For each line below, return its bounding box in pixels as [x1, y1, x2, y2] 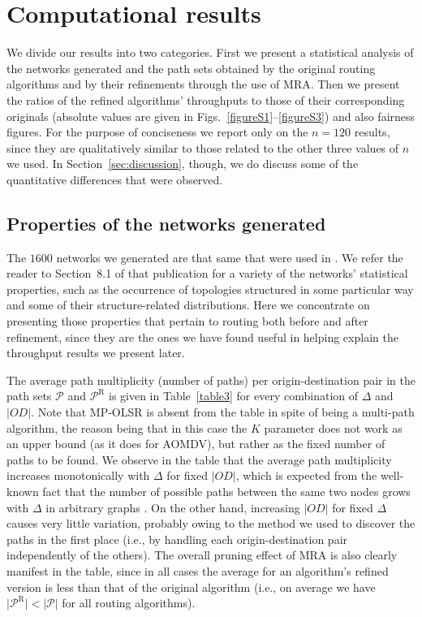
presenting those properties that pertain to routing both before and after [6, 313, 368, 330]
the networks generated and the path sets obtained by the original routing [6, 59, 376, 76]
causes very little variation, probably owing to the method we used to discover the [6, 515, 416, 532]
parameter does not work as [264, 419, 403, 436]
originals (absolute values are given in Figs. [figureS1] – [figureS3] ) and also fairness [6, 107, 416, 124]
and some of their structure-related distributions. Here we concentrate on [6, 296, 370, 313]
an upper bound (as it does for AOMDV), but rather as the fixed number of [6, 435, 385, 452]
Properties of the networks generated [6, 210, 326, 235]
